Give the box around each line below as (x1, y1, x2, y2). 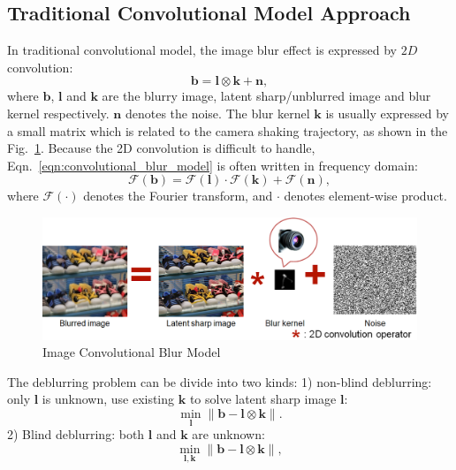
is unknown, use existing (42, 390, 175, 408)
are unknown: (192, 425, 265, 443)
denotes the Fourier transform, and (83, 186, 273, 205)
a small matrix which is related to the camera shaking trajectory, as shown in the (7, 121, 448, 140)
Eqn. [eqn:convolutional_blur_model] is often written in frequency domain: (7, 155, 418, 174)
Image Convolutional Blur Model (42, 343, 221, 361)
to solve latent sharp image (189, 390, 337, 408)
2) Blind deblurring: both (7, 425, 145, 443)
